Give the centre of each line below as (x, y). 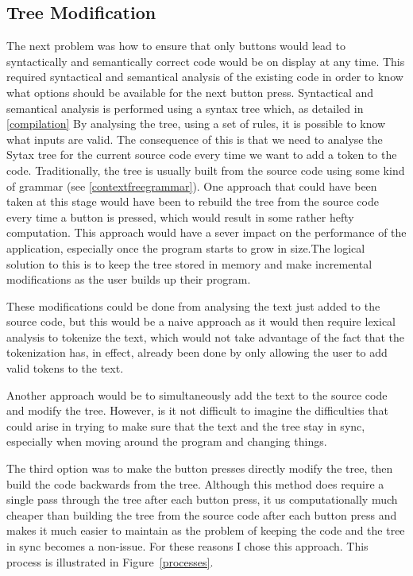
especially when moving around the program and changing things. (167, 441)
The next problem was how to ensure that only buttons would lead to (176, 46)
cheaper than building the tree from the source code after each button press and (202, 514)
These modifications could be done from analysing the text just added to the (193, 305)
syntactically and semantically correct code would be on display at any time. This (206, 61)
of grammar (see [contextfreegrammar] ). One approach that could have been (192, 186)
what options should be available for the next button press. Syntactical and (190, 92)
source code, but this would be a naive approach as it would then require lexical (201, 321)
